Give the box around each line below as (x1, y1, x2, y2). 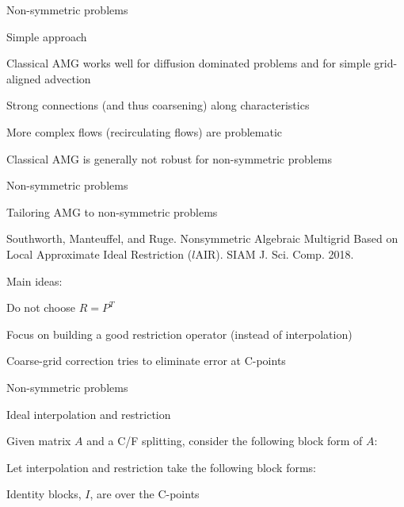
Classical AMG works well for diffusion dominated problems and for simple (6, 55, 371, 71)
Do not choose (6, 299, 75, 316)
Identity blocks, (6, 486, 82, 502)
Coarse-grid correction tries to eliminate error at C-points (6, 352, 286, 369)
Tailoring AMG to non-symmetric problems (6, 203, 218, 220)
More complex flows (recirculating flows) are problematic (6, 123, 282, 140)
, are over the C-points (90, 486, 200, 502)
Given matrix (6, 432, 71, 449)
